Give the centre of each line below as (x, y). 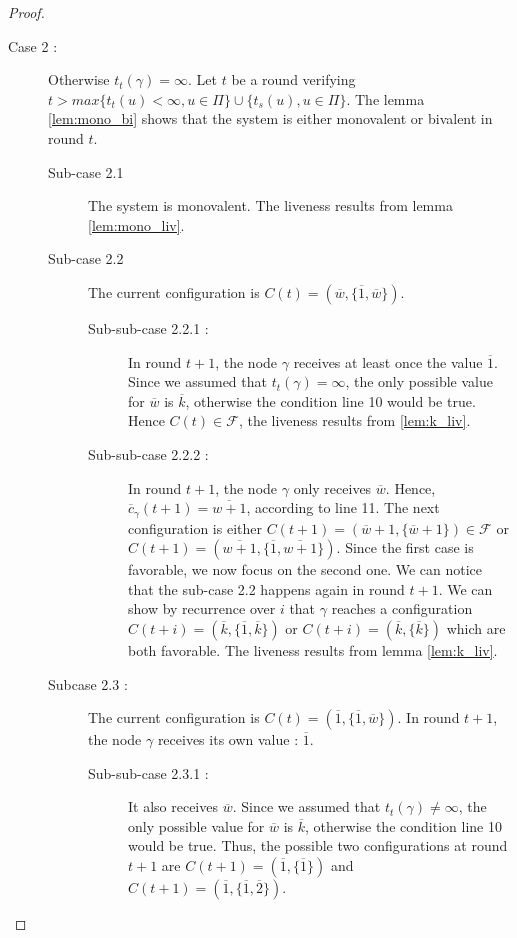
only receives (332, 487)
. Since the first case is (405, 547)
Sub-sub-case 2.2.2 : (148, 453)
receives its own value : (228, 739)
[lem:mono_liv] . (136, 224)
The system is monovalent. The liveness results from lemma (270, 205)
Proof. (26, 12)
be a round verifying (293, 79)
